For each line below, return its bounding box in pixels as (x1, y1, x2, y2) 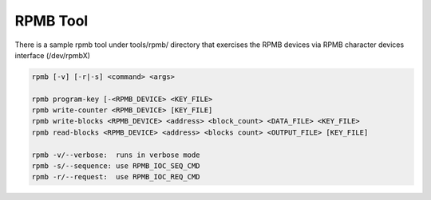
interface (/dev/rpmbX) (14, 50, 91, 60)
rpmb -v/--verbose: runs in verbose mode (31, 150, 200, 159)
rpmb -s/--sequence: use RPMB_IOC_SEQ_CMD (31, 162, 200, 171)
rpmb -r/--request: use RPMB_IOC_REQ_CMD (31, 172, 200, 182)
